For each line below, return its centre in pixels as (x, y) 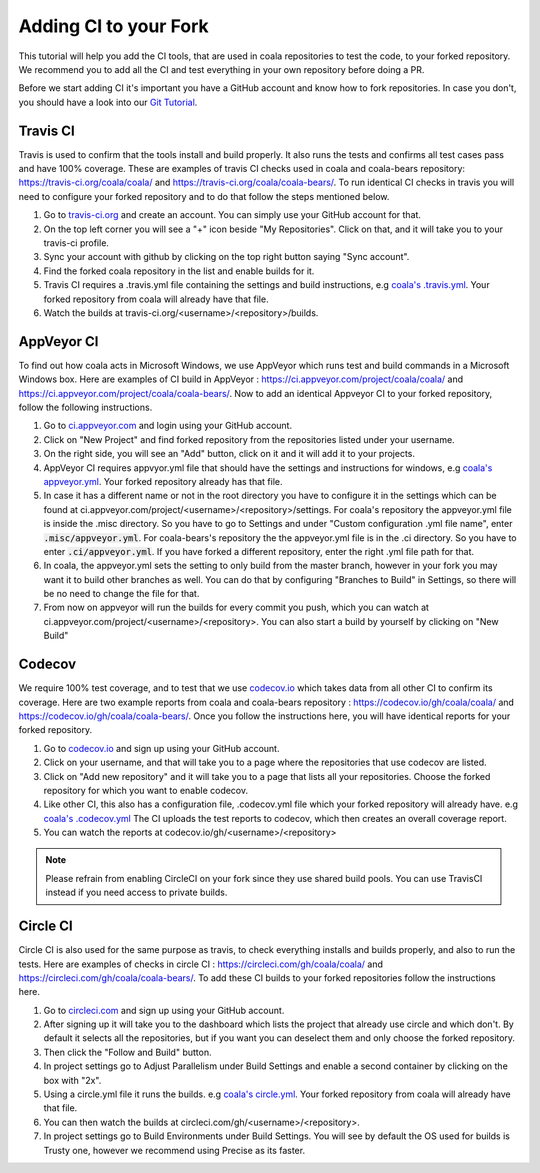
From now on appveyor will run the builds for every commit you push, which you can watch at (236, 607)
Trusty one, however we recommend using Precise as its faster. (174, 1150)
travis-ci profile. (76, 242)
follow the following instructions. (85, 407)
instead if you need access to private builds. (136, 892)
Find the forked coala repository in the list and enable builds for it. (179, 271)
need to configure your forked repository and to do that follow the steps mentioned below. (204, 196)
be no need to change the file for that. (121, 594)
